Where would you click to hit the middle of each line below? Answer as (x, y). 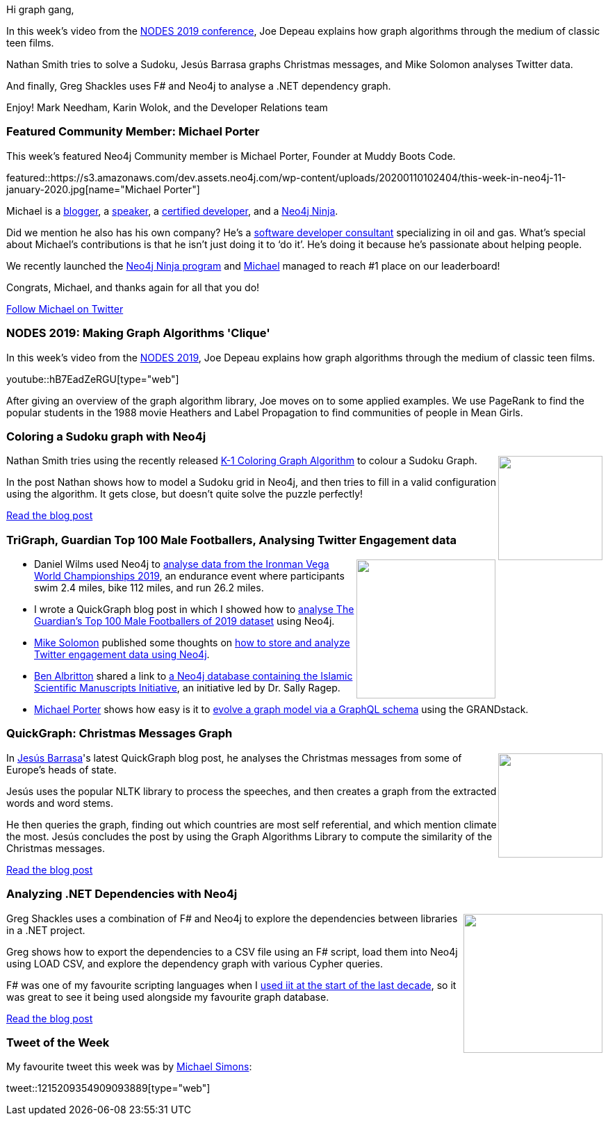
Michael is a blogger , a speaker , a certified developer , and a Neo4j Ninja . (172, 211)
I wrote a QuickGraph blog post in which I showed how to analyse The (194, 609)
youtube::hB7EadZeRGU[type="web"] (93, 379)
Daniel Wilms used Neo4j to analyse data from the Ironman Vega (182, 564)
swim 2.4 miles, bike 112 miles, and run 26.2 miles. (149, 588)
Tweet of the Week (58, 1042)
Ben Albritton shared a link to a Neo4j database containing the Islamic (194, 676)
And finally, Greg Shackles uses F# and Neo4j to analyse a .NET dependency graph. (199, 86)
